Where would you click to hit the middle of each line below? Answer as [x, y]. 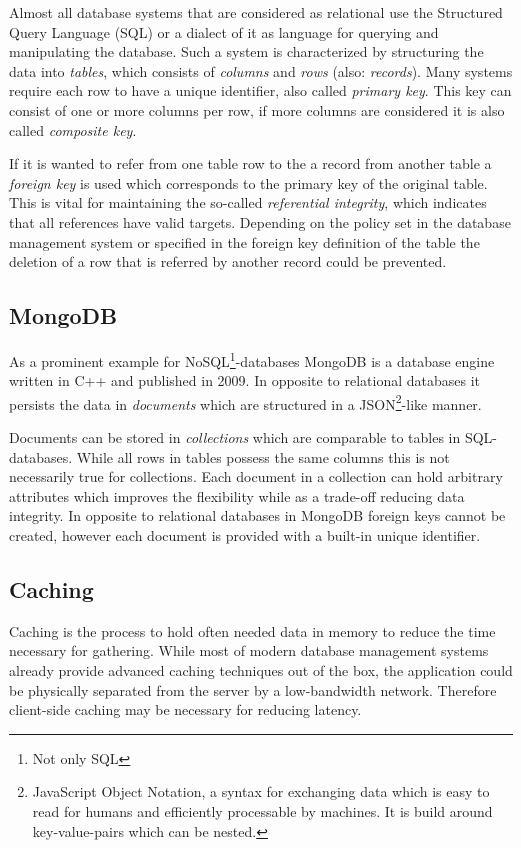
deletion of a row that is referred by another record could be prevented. [228, 261]
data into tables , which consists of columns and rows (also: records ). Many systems [261, 70]
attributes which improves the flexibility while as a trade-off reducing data [237, 495]
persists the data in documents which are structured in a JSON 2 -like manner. [245, 402]
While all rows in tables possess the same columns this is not [263, 456]
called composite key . [73, 129]
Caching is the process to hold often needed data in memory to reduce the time [252, 630]
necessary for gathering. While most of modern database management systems [249, 650]
